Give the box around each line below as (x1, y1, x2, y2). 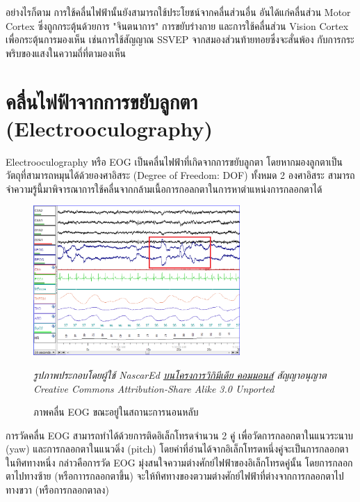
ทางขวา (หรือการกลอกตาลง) (6, 483, 109, 497)
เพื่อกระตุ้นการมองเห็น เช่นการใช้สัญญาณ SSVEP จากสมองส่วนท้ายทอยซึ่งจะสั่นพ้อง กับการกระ (6, 32, 354, 47)
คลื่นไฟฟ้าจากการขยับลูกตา (6, 86, 198, 115)
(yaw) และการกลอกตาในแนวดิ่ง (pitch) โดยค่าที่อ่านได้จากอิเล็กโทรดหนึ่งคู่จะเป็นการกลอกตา (6, 441, 349, 456)
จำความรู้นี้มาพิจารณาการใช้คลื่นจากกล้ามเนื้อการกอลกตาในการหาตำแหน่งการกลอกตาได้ (6, 181, 322, 196)
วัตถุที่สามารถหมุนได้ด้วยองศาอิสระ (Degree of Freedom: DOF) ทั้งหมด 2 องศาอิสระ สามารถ (6, 168, 355, 182)
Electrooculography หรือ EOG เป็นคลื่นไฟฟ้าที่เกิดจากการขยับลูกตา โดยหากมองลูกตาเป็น (6, 154, 343, 168)
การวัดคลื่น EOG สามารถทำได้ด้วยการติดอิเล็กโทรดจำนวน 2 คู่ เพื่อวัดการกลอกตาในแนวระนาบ (6, 428, 354, 442)
